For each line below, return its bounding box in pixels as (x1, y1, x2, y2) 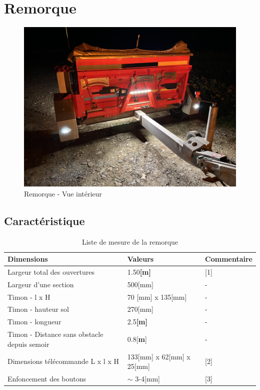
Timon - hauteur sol (7, 304, 69, 314)
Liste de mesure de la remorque (81, 236, 178, 247)
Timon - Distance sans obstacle (7, 329, 103, 339)
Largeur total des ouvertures (7, 266, 94, 277)
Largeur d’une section (7, 279, 74, 289)
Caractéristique (4, 213, 85, 228)
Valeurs (127, 254, 154, 264)
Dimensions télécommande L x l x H (7, 356, 119, 366)
